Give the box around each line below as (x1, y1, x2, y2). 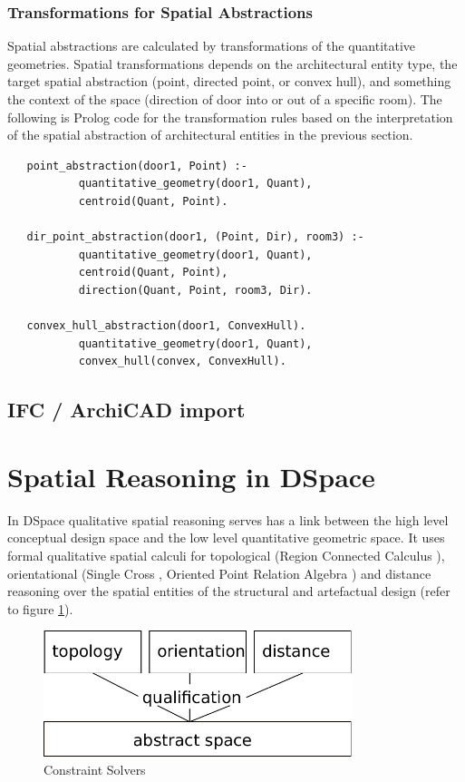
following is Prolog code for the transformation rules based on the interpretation (7, 107, 453, 126)
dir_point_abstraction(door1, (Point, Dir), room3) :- (26, 230, 364, 244)
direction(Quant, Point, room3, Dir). (78, 283, 313, 297)
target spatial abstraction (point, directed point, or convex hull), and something (7, 72, 451, 91)
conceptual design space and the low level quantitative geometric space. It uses (7, 528, 445, 547)
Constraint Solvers (44, 760, 146, 779)
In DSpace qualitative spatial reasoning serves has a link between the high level (7, 510, 449, 529)
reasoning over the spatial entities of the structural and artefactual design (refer (7, 582, 450, 601)
